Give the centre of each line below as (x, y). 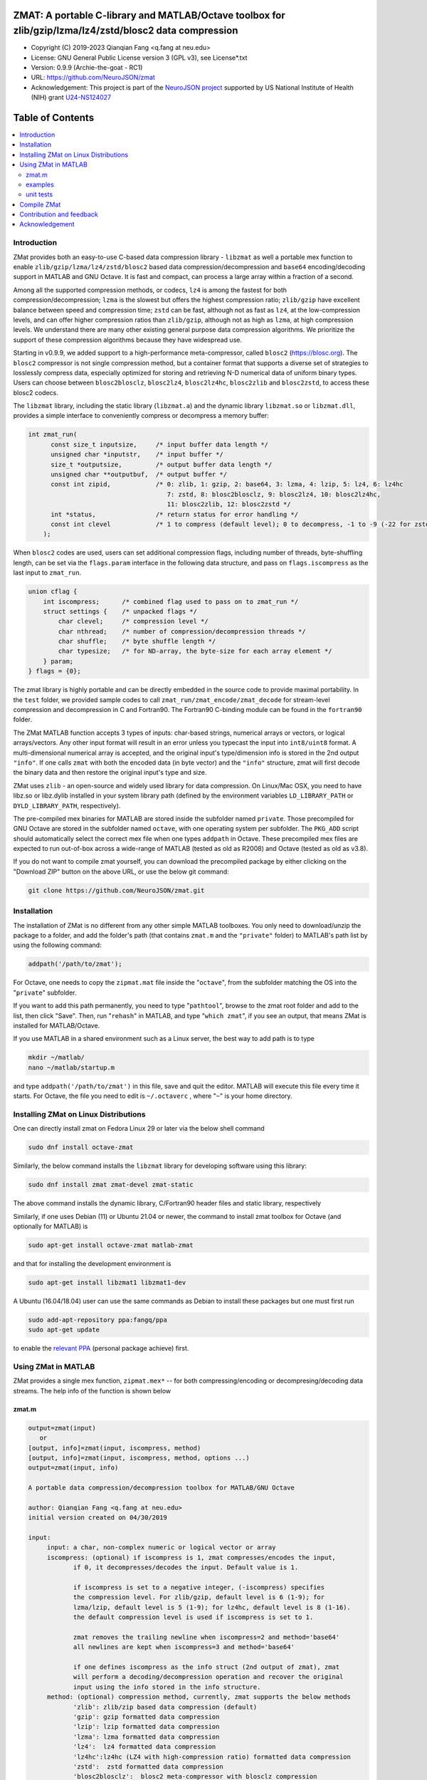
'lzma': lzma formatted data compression (146, 1737)
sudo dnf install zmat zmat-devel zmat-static (111, 1185)
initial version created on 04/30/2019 (97, 1518)
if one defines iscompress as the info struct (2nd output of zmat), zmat (206, 1667)
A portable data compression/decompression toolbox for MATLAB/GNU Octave (162, 1488)
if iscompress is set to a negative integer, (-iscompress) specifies (199, 1587)
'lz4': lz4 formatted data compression (144, 1747)
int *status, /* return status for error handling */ (175, 514)
